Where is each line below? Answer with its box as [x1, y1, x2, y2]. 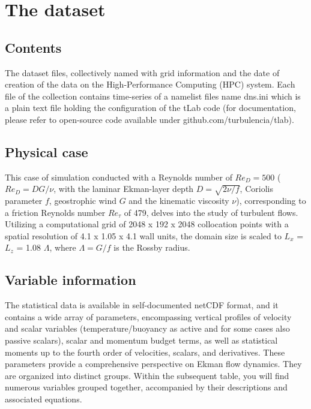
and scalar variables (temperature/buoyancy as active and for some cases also [5, 322, 290, 335]
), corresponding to [236, 194, 306, 207]
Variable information [5, 270, 136, 289]
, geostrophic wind [49, 194, 116, 207]
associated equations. [5, 393, 82, 405]
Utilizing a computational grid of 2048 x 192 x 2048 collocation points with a [5, 218, 289, 230]
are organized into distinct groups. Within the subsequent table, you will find [5, 369, 289, 381]
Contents [5, 38, 62, 56]
